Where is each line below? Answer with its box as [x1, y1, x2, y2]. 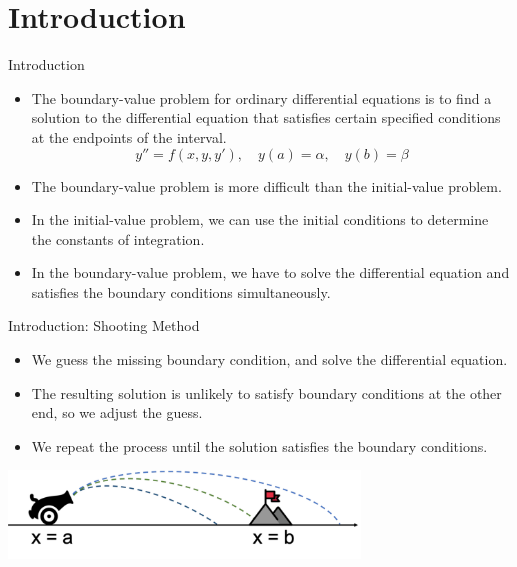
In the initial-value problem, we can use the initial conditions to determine [31, 209, 489, 230]
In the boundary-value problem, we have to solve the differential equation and [31, 262, 510, 283]
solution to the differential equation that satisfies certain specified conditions [31, 107, 501, 128]
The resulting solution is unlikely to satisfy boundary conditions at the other [31, 382, 502, 403]
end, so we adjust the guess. [31, 402, 203, 423]
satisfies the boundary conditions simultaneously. [31, 281, 331, 302]
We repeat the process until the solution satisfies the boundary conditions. [31, 435, 488, 456]
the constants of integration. [31, 228, 205, 249]
